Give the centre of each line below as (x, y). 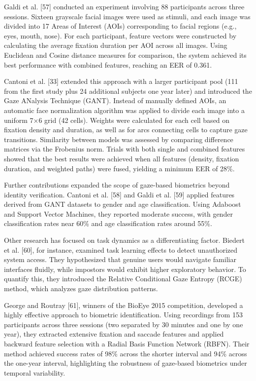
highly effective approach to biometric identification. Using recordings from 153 (123, 315)
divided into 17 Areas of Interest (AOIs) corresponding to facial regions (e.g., (120, 26)
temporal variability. (35, 372)
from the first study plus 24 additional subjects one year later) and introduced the (128, 91)
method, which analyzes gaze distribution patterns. (81, 288)
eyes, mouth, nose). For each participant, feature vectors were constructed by (120, 35)
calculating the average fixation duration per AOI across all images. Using (116, 45)
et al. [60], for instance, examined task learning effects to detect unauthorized (121, 249)
